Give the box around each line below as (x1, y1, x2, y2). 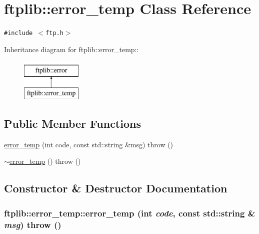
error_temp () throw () (9, 156, 81, 166)
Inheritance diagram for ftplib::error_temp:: (4, 44, 139, 54)
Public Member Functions (4, 115, 141, 131)
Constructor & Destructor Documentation (4, 180, 227, 196)
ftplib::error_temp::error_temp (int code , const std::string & (4, 206, 255, 219)
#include (4, 30, 33, 37)
